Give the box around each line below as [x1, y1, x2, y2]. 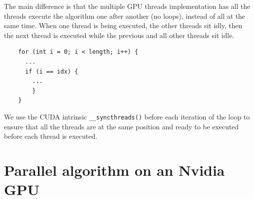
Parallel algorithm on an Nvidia [4, 159, 225, 180]
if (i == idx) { [25, 68, 78, 75]
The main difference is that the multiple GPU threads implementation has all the [4, 1, 251, 11]
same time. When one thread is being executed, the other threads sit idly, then [4, 20, 243, 31]
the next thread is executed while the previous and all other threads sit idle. [4, 30, 234, 40]
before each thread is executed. [4, 131, 98, 141]
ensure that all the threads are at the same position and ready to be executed [4, 121, 239, 131]
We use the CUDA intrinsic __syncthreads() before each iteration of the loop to [4, 111, 250, 121]
